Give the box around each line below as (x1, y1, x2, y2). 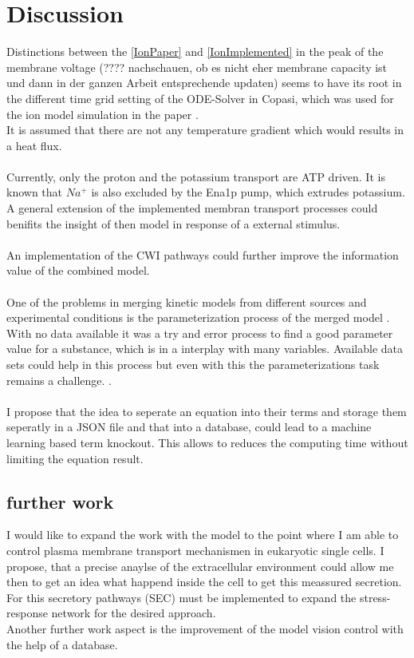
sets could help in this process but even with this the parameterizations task (6, 356, 380, 372)
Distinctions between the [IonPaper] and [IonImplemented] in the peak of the (6, 43, 384, 60)
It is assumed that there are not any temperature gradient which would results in (6, 121, 404, 138)
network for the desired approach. (51, 604, 216, 621)
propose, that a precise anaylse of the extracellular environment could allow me (6, 557, 394, 574)
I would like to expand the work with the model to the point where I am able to (6, 526, 399, 543)
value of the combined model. (6, 262, 150, 279)
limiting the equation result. (6, 450, 144, 466)
